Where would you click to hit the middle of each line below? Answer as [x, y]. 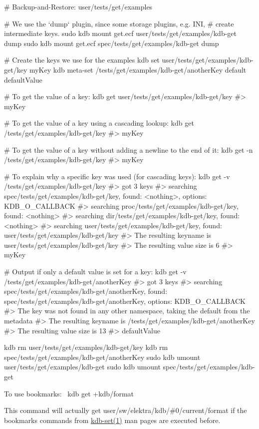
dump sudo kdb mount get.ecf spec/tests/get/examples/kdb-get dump [112, 43]
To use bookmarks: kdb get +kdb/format [69, 393]
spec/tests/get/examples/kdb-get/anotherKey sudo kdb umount [102, 357]
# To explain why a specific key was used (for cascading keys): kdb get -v [117, 176]
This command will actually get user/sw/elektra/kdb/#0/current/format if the [126, 410]
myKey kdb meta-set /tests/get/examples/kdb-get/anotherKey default [138, 69]
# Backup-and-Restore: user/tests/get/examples [78, 7]
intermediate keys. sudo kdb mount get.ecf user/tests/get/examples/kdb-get [121, 33]
